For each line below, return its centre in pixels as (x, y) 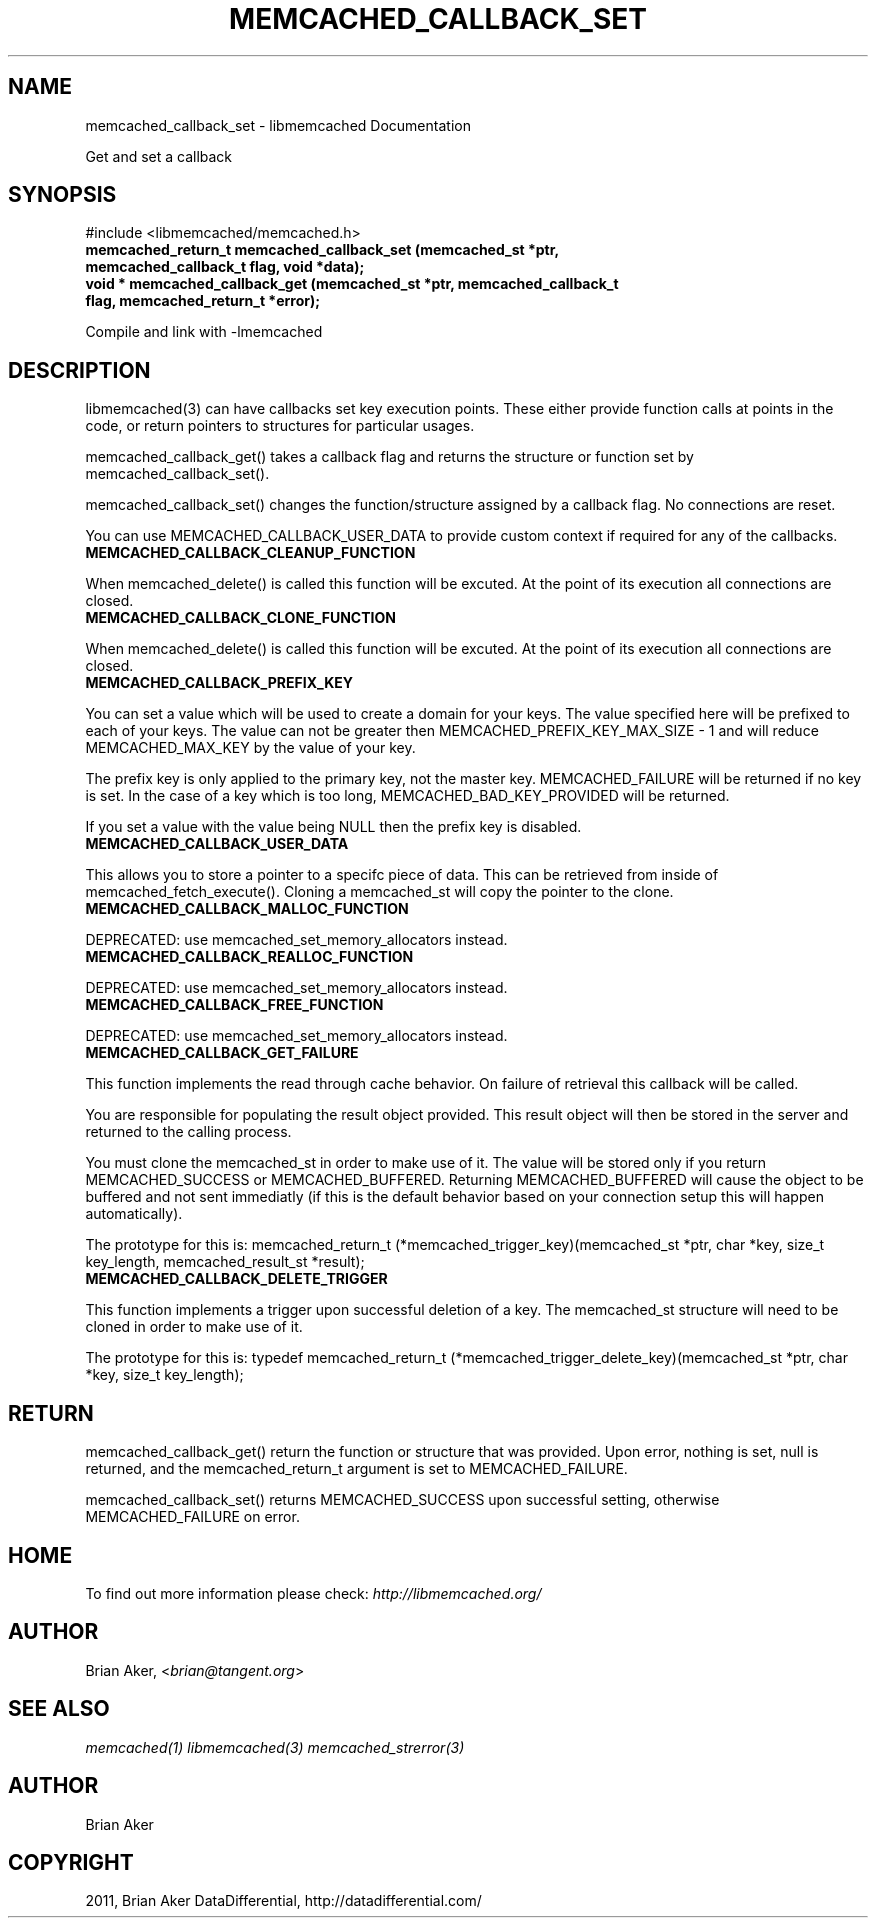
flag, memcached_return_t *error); (203, 301)
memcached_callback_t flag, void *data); (225, 267)
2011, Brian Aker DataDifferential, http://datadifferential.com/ (283, 1901)
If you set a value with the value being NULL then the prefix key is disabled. (333, 827)
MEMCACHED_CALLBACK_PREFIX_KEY (219, 683)
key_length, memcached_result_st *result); (225, 1262)
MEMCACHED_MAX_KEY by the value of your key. (250, 748)
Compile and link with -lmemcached (204, 332)
